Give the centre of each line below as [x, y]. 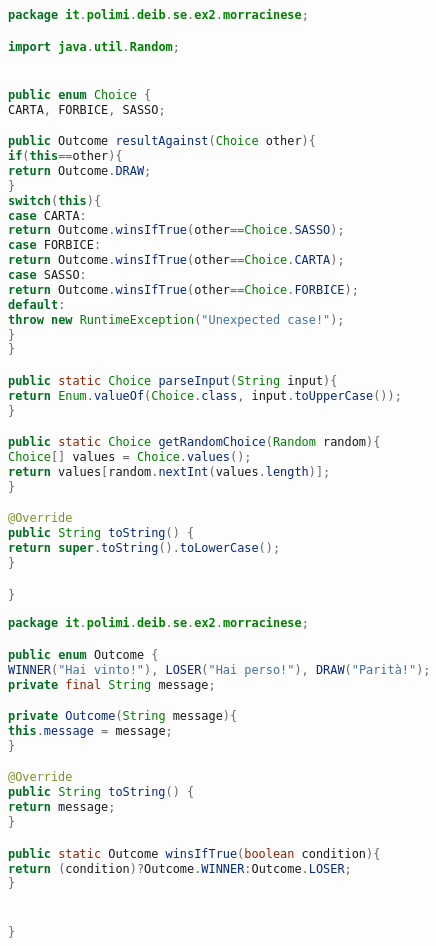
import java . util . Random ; [94, 46]
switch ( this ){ [55, 200]
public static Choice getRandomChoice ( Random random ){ [194, 442]
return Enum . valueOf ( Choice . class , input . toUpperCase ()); [205, 395]
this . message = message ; [90, 731]
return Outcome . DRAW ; [80, 170]
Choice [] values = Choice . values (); [130, 457]
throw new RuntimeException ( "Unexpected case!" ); [176, 319]
